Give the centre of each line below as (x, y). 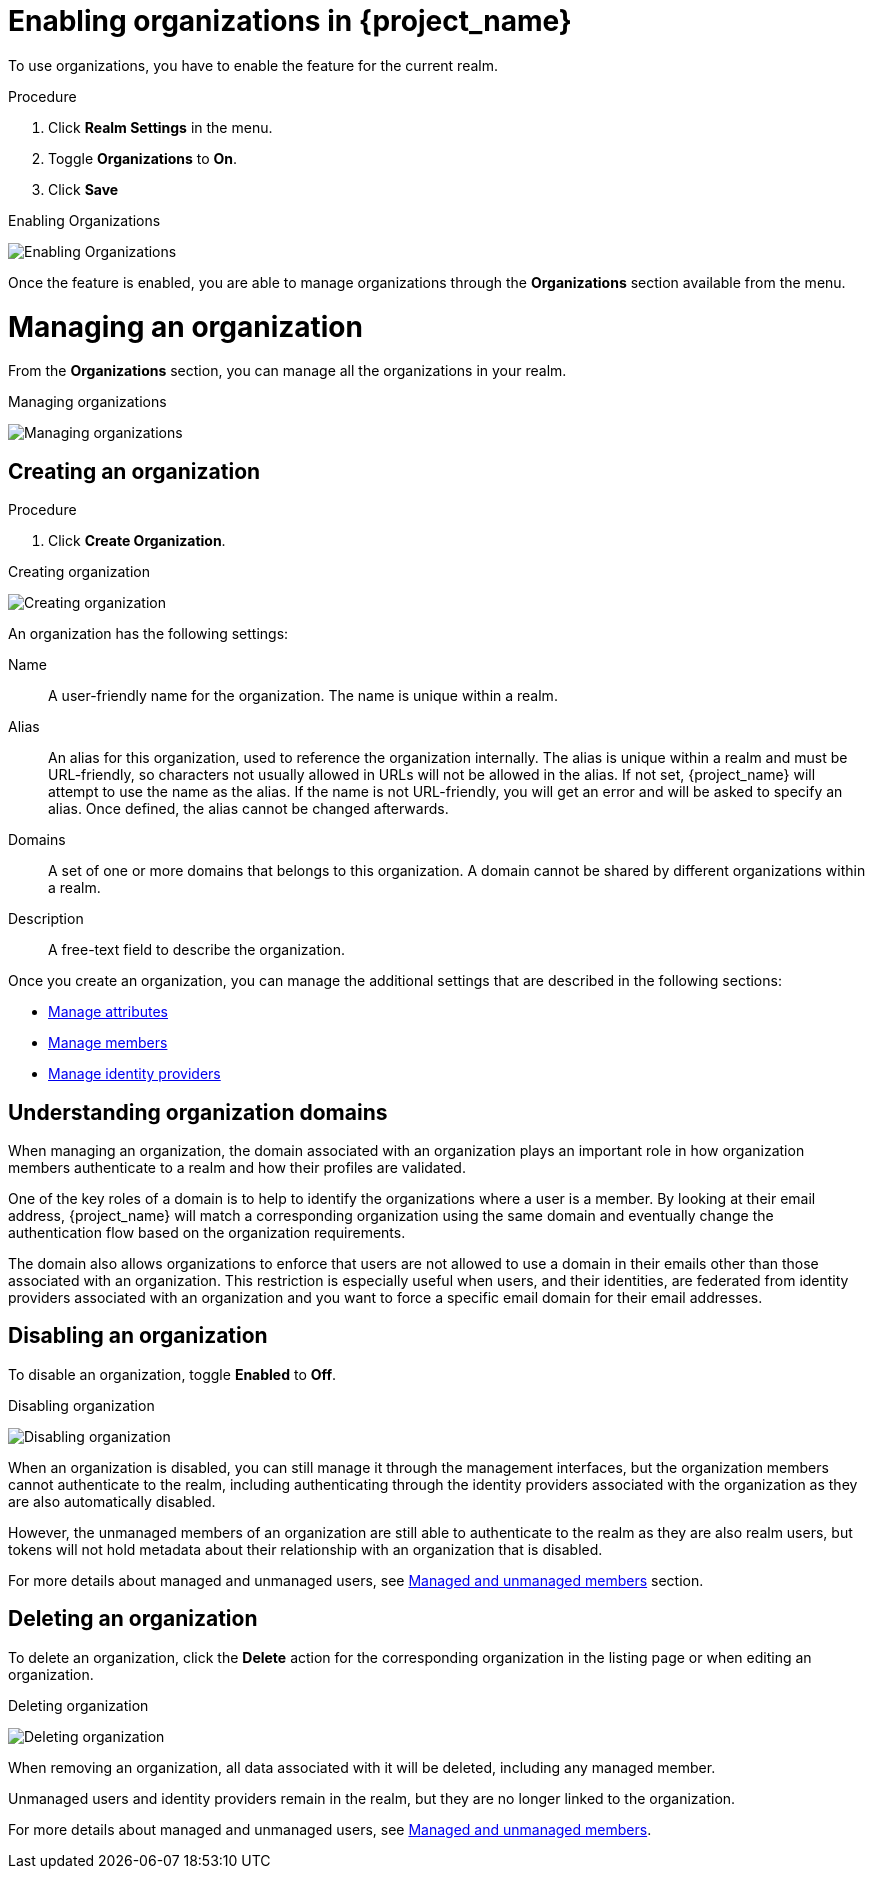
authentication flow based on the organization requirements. (207, 1232)
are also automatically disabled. (112, 1501)
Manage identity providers (134, 1074)
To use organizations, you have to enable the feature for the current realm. (253, 65)
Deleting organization (78, 1705)
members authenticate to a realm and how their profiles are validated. (237, 1167)
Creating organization (79, 572)
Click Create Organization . (137, 541)
